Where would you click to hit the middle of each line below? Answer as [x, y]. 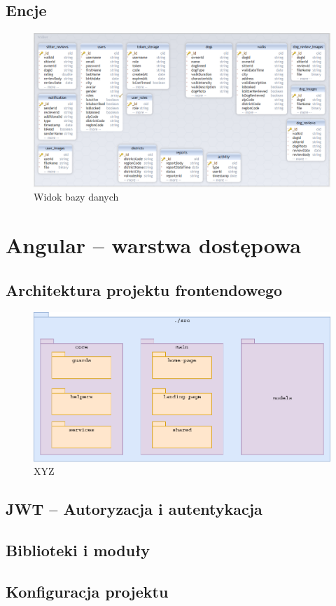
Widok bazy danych [76, 197]
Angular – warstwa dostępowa [153, 245]
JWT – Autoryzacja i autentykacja [134, 509]
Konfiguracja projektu [87, 591]
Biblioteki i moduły [78, 550]
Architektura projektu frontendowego [144, 289]
